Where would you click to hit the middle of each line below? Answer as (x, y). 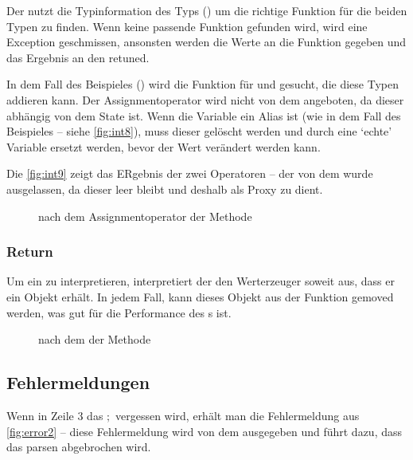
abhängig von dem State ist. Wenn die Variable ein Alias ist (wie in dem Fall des (204, 115)
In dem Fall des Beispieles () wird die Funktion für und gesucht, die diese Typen (203, 84)
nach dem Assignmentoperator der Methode (145, 216)
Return (30, 252)
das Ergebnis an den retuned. (78, 57)
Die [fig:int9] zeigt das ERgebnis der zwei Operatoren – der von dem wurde (190, 173)
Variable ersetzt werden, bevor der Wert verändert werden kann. (164, 146)
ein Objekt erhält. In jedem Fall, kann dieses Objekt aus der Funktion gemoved (200, 296)
